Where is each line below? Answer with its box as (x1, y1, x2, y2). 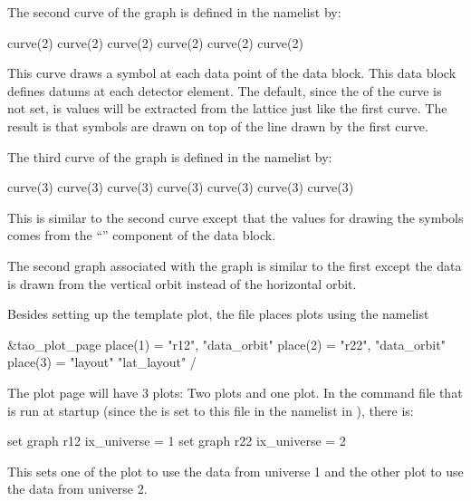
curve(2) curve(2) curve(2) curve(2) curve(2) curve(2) (7, 33, 303, 52)
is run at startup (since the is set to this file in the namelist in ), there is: (7, 400, 414, 419)
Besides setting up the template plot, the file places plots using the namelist (7, 304, 429, 323)
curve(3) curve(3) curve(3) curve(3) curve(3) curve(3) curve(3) (7, 178, 354, 197)
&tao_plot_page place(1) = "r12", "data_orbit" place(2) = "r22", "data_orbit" (7, 334, 446, 353)
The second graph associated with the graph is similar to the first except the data (7, 255, 462, 275)
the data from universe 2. (7, 479, 148, 498)
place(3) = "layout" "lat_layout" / (7, 352, 197, 371)
